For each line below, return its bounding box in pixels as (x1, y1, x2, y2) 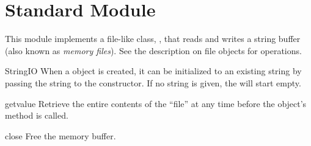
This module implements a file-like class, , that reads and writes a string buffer (5, 32, 301, 45)
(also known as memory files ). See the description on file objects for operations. (5, 44, 302, 57)
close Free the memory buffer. (5, 129, 116, 142)
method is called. (5, 109, 68, 122)
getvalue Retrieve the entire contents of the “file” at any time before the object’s (5, 97, 307, 109)
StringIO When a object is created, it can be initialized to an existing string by (5, 64, 302, 77)
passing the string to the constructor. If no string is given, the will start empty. (5, 76, 301, 89)
